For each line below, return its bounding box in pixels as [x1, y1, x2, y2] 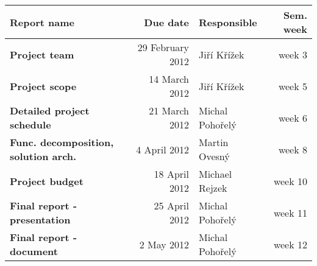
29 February [137, 40, 189, 54]
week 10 [273, 173, 307, 188]
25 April [154, 198, 189, 212]
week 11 [273, 205, 307, 220]
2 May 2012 [139, 237, 189, 251]
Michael [199, 167, 232, 181]
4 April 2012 [136, 142, 189, 156]
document [10, 244, 58, 258]
